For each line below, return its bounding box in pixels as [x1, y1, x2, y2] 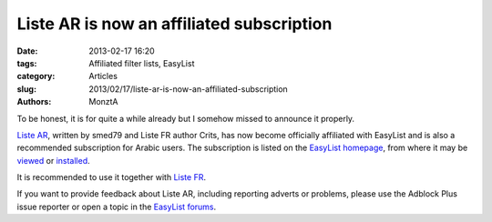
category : [16, 71, 56, 82]
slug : [16, 83, 36, 95]
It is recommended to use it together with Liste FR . [16, 172, 207, 183]
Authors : [16, 96, 52, 107]
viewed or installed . [16, 155, 90, 166]
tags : [16, 57, 37, 68]
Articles [88, 71, 118, 82]
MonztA [88, 96, 118, 107]
